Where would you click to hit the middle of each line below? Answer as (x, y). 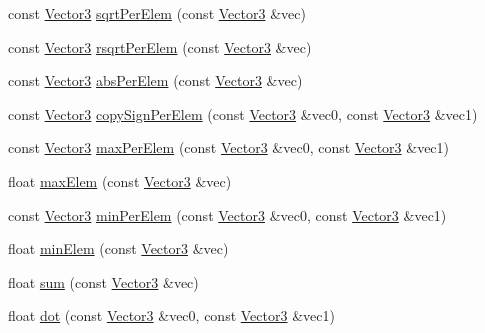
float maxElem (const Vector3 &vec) (120, 180)
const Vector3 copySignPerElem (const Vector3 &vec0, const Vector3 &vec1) (243, 113)
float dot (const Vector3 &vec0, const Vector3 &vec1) (171, 315)
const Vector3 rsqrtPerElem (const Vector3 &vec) (160, 46)
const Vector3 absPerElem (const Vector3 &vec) (155, 80)
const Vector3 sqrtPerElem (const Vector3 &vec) (157, 13)
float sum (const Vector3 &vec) (103, 281)
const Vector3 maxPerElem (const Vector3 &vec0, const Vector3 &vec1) (229, 147)
